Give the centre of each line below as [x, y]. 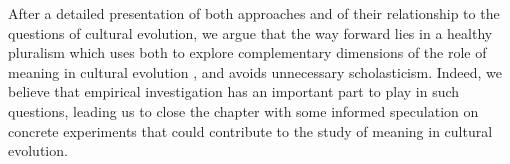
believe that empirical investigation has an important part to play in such [234, 91]
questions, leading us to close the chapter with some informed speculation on [243, 110]
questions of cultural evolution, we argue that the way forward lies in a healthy [250, 32]
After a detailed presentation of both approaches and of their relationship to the [254, 13]
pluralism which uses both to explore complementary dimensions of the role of [247, 52]
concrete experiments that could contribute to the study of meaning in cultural [250, 130]
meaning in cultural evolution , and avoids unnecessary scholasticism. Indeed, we [255, 71]
